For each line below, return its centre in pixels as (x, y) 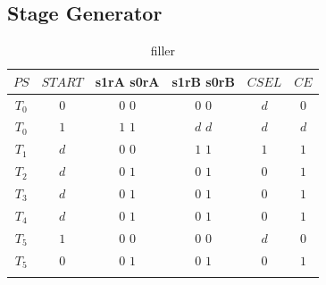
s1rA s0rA (127, 81)
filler (163, 50)
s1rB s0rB (203, 81)
